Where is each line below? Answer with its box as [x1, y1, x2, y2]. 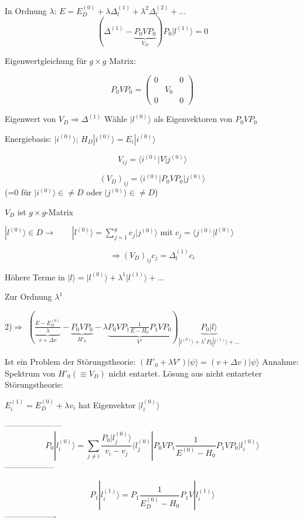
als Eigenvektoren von [154, 113, 233, 125]
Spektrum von [5, 367, 56, 379]
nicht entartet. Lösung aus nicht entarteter [108, 367, 262, 379]
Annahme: [262, 355, 299, 368]
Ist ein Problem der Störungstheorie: [5, 355, 136, 368]
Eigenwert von [5, 113, 56, 125]
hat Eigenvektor [78, 398, 136, 411]
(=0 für [5, 186, 32, 198]
